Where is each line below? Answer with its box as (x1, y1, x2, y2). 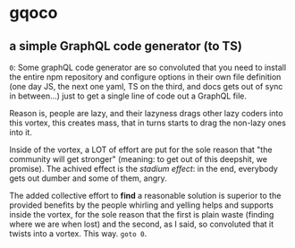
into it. (9, 127, 33, 137)
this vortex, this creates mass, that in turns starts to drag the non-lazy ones (9, 117, 286, 128)
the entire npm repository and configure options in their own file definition (9, 72, 282, 82)
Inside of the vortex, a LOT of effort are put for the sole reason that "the (9, 144, 273, 155)
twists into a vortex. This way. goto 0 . (9, 228, 147, 239)
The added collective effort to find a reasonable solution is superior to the (9, 191, 282, 201)
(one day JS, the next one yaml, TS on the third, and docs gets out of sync (9, 81, 283, 91)
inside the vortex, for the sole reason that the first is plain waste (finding (9, 210, 274, 219)
